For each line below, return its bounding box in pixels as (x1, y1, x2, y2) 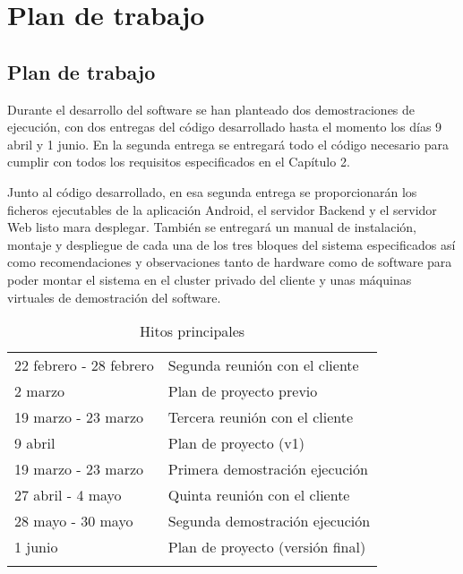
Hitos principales (140, 321, 245, 342)
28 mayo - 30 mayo (14, 510, 133, 532)
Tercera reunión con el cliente (167, 407, 354, 428)
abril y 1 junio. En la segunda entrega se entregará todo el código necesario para (7, 134, 449, 153)
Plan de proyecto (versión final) (167, 536, 366, 558)
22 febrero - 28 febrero (14, 355, 154, 376)
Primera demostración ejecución (167, 458, 368, 480)
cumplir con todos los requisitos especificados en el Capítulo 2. (7, 152, 350, 171)
